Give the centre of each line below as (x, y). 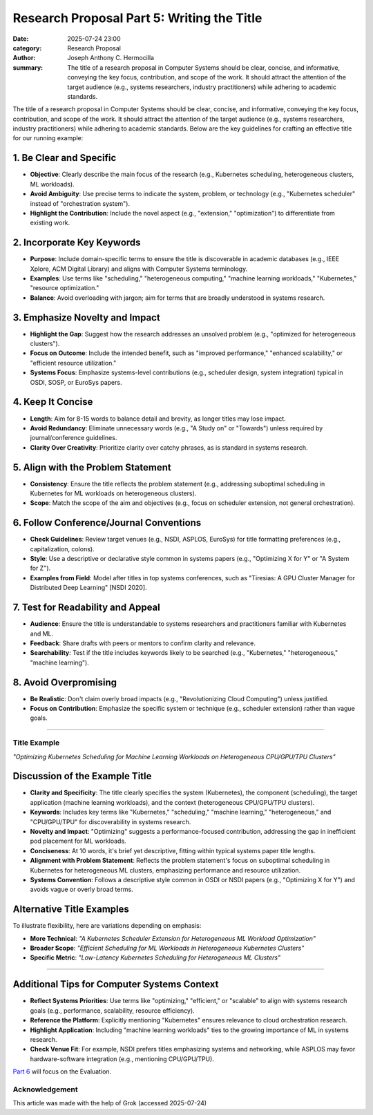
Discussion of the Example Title (82, 776)
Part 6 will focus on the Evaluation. (62, 1071)
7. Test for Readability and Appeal (86, 608)
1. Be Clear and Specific (65, 158)
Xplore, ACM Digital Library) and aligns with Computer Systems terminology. (139, 269)
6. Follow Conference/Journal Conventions (107, 523)
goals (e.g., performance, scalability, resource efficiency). (112, 1010)
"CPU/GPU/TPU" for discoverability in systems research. (111, 821)
